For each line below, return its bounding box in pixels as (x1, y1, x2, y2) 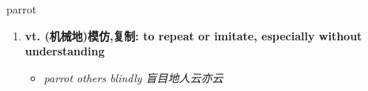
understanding (24, 43, 105, 59)
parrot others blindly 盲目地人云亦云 (43, 69, 223, 85)
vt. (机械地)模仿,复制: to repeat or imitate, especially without (24, 27, 362, 44)
